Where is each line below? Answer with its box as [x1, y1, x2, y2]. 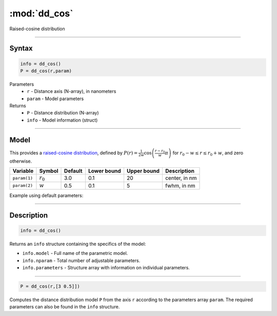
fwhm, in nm [165, 182, 195, 189]
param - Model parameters [27, 95, 84, 102]
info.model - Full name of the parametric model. [22, 250, 128, 256]
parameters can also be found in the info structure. [9, 304, 120, 310]
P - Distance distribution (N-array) [27, 110, 100, 116]
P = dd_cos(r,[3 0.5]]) [20, 284, 81, 289]
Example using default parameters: [9, 192, 84, 199]
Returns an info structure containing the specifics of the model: [9, 241, 146, 247]
